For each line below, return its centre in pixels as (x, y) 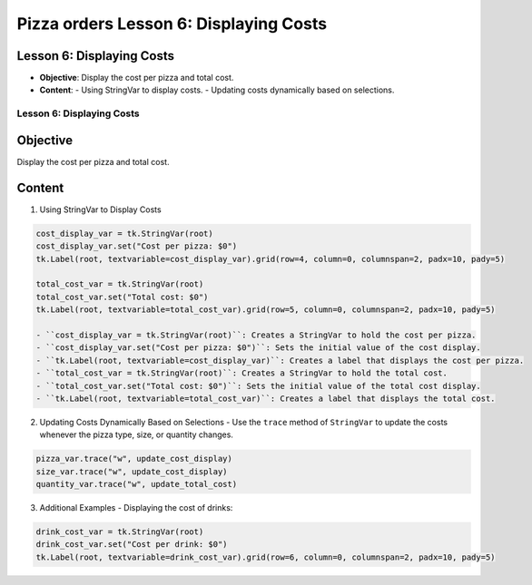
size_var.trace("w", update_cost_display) (132, 471)
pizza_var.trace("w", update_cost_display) (134, 459)
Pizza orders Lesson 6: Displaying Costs (172, 24)
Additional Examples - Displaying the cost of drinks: (136, 508)
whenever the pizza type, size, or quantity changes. (136, 434)
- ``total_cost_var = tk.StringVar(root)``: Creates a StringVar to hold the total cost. (242, 373)
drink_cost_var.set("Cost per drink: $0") (132, 545)
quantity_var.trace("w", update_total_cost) (137, 484)
